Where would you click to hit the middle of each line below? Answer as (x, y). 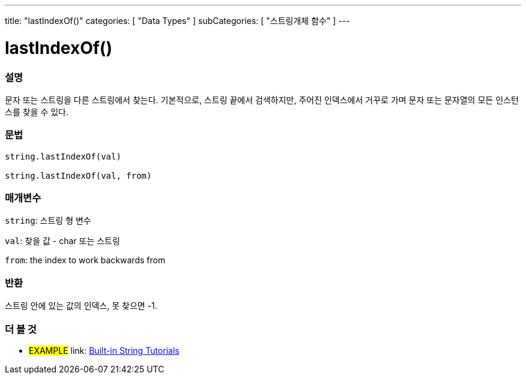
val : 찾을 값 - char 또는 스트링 (62, 241)
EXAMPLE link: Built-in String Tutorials (104, 350)
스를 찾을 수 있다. (37, 112)
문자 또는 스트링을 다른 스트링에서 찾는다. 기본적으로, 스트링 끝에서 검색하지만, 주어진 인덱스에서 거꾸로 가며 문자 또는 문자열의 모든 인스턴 (262, 100)
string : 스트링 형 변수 (48, 221)
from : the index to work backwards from (85, 260)
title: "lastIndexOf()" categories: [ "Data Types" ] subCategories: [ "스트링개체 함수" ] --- (177, 21)
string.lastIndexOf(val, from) (78, 175)
